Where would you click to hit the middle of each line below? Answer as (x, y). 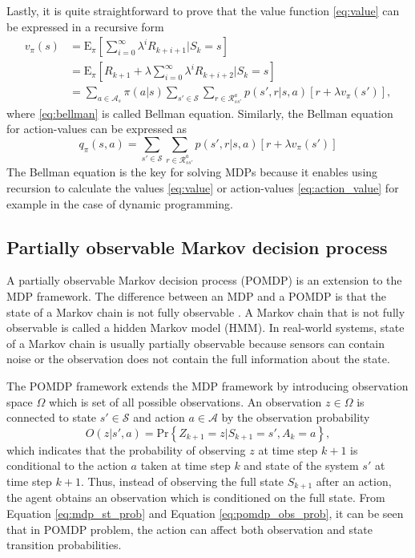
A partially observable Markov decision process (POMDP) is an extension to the (204, 280)
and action (159, 417)
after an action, (354, 481)
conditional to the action (67, 465)
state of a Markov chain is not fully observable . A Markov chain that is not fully (206, 311)
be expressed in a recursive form (85, 26)
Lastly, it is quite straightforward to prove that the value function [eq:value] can (203, 10)
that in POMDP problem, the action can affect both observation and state (190, 529)
